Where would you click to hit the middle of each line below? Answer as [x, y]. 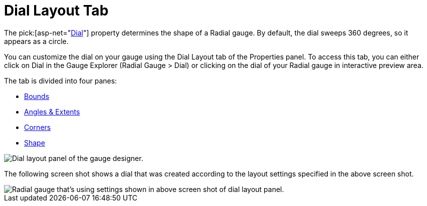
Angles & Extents [52, 111]
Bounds [37, 96]
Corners [38, 127]
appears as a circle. [36, 41]
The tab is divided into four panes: [61, 80]
